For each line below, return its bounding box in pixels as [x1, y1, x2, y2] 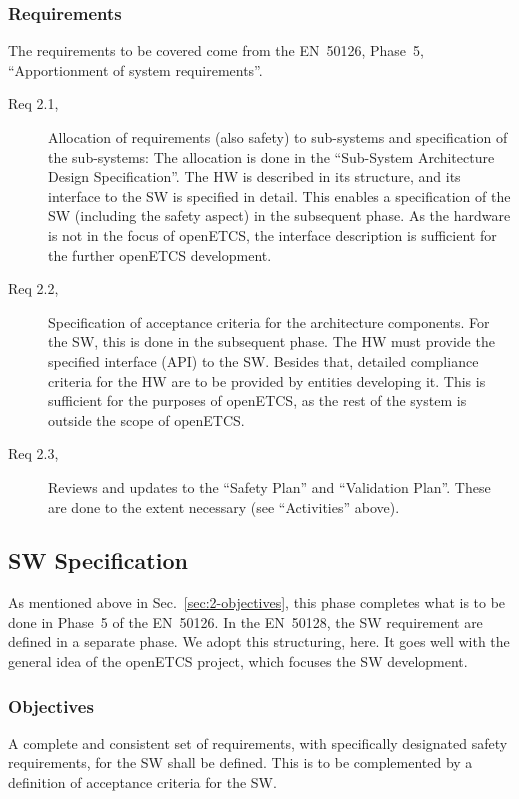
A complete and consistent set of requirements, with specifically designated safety [8, 732, 508, 753]
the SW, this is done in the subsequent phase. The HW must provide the [48, 331, 495, 352]
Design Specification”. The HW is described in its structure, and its [48, 166, 461, 187]
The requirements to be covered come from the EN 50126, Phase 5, [8, 40, 424, 61]
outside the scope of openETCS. [48, 409, 245, 430]
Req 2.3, [8, 443, 59, 464]
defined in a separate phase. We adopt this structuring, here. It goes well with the [8, 631, 510, 652]
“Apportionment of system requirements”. [8, 59, 263, 80]
